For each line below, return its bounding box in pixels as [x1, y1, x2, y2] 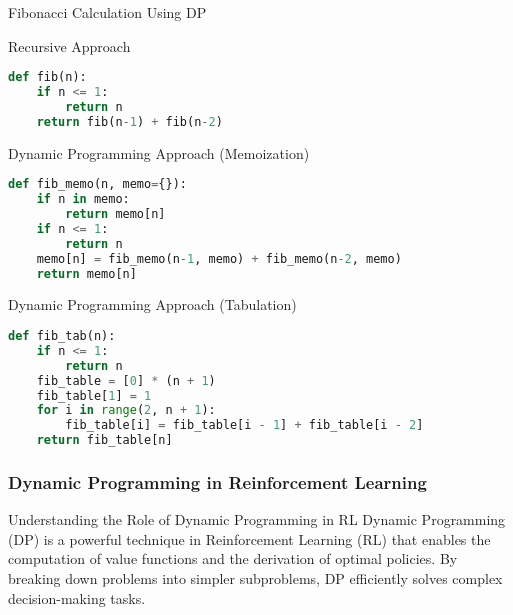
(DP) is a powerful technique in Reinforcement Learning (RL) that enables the [8, 528, 491, 549]
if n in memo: [36, 192, 130, 207]
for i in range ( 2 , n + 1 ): [36, 403, 216, 418]
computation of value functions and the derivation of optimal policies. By [8, 548, 458, 569]
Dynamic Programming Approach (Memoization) [8, 142, 310, 163]
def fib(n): [8, 70, 87, 85]
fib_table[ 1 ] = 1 [36, 388, 152, 403]
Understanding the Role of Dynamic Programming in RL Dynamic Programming [8, 509, 506, 530]
